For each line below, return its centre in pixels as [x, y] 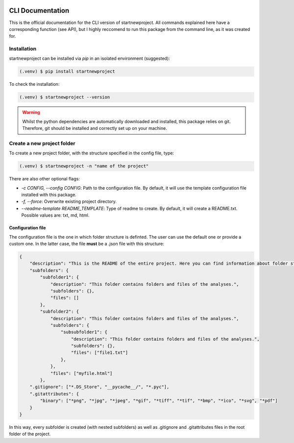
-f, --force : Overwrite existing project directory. [69, 201]
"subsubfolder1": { [84, 332]
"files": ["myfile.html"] [81, 373]
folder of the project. [30, 434]
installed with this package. [49, 195]
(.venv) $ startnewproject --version [65, 97]
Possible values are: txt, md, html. [55, 215]
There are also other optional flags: [45, 179]
